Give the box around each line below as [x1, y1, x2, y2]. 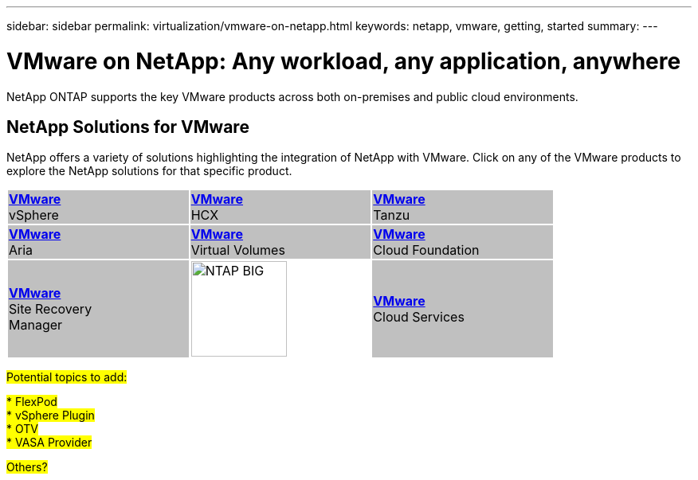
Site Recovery [9, 301, 92, 318]
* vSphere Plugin [6, 408, 95, 423]
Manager [9, 317, 63, 334]
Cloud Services [373, 309, 465, 326]
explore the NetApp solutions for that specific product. [6, 164, 292, 178]
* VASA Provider [6, 435, 92, 450]
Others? [6, 460, 48, 474]
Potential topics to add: [6, 370, 127, 384]
